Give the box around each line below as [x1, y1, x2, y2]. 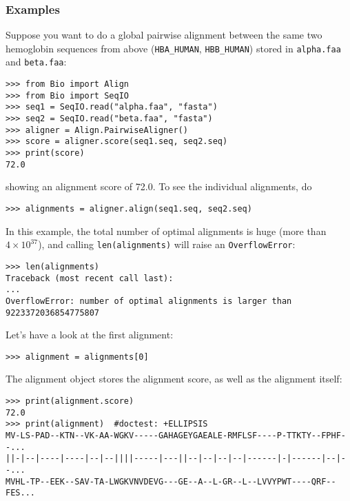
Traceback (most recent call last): [6, 273, 174, 283]
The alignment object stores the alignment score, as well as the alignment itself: [6, 371, 342, 386]
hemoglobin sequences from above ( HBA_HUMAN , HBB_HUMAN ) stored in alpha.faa [6, 41, 341, 55]
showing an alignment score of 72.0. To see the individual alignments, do [6, 179, 312, 194]
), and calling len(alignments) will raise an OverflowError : [38, 237, 296, 252]
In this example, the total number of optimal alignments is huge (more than [6, 223, 327, 238]
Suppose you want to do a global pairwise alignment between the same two [6, 28, 322, 42]
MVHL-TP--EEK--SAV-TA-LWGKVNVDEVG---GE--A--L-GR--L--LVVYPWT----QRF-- [6, 476, 336, 487]
